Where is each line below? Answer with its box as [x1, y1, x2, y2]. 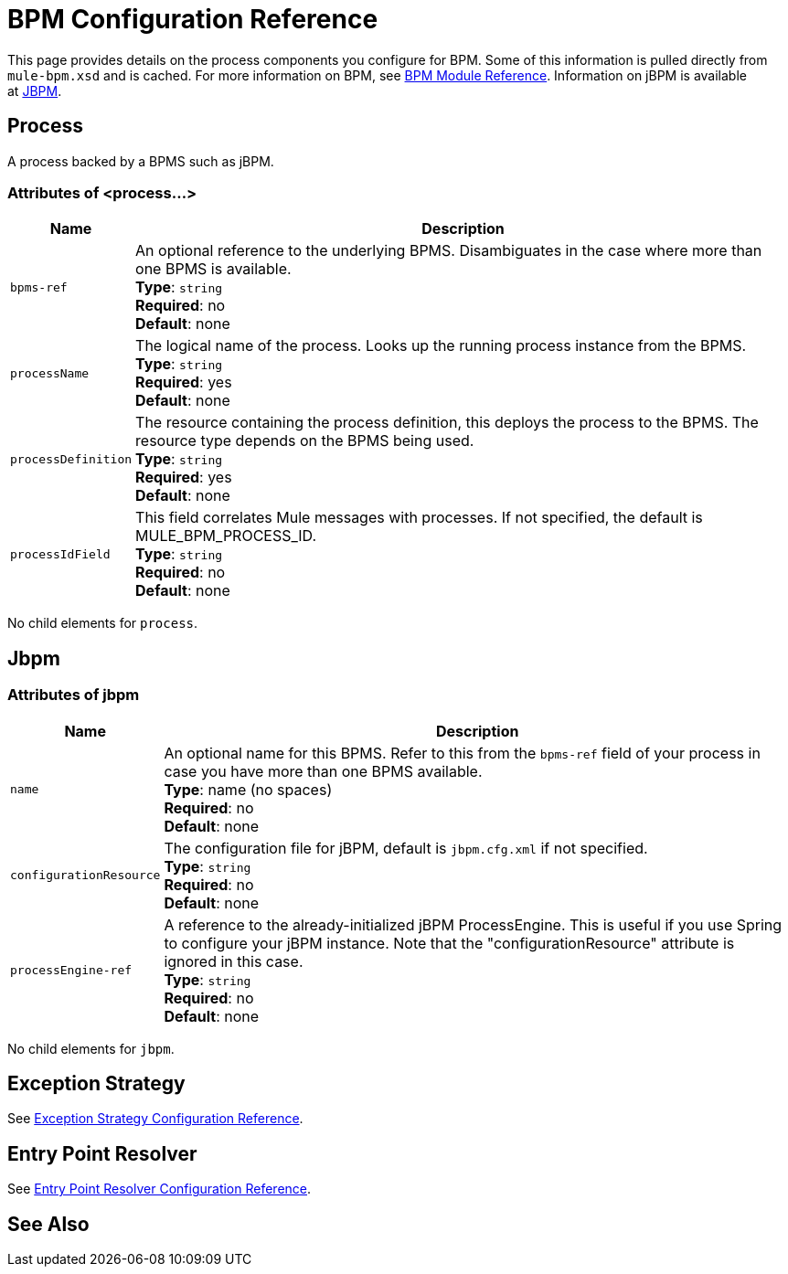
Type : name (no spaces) [164, 780, 333, 799]
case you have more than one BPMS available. [164, 761, 483, 780]
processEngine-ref [10, 963, 133, 978]
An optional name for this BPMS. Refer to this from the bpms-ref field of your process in [164, 743, 761, 762]
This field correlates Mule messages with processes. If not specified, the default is [135, 508, 703, 527]
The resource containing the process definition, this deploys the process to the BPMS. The [135, 413, 759, 432]
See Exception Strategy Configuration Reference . [7, 1110, 303, 1127]
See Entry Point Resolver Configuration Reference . [7, 1181, 312, 1197]
